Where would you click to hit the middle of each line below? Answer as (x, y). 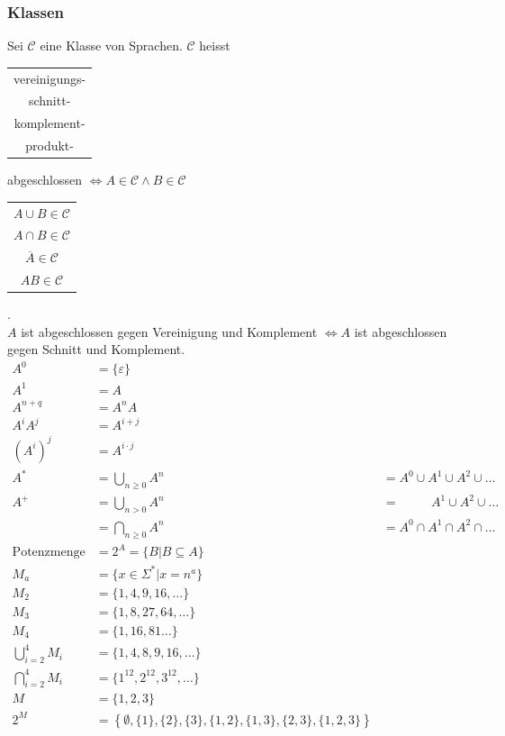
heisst (215, 45)
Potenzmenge (49, 553)
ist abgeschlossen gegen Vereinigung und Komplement (169, 331)
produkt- (50, 145)
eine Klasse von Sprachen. (111, 45)
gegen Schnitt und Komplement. (96, 349)
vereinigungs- (50, 78)
